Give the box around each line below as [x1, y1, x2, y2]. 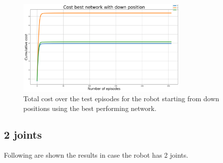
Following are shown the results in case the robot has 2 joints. [4, 149, 189, 160]
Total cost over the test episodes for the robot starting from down [23, 93, 220, 104]
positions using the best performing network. [23, 103, 156, 113]
